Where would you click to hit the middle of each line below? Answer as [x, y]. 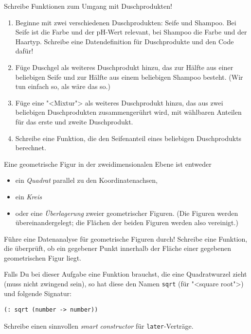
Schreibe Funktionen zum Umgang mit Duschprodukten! [88, 6]
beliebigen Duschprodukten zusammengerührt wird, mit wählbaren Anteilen [128, 112]
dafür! [24, 51]
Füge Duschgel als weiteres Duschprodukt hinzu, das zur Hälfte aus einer [124, 67]
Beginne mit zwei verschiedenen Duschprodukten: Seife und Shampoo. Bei [126, 22]
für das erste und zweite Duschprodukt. [74, 121]
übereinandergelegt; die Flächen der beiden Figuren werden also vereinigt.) [127, 222]
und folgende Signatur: [38, 293]
